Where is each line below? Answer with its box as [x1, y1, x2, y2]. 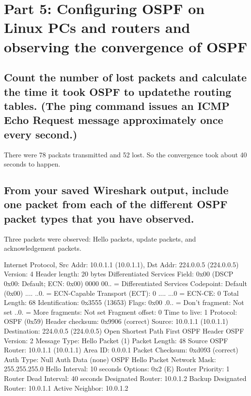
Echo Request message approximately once [4, 112, 223, 127]
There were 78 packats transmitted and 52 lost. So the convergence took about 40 [4, 149, 247, 159]
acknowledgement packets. [4, 243, 81, 253]
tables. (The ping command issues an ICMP [4, 98, 230, 113]
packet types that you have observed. [4, 211, 194, 226]
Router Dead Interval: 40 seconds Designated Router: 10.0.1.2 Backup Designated [4, 373, 247, 383]
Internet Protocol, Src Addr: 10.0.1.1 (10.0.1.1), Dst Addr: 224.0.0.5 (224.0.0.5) [4, 259, 239, 269]
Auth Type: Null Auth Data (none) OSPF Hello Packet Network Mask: [4, 354, 216, 364]
